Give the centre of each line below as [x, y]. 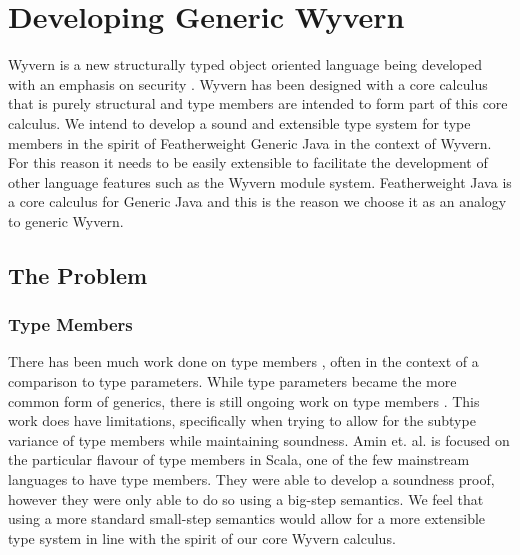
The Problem [78, 274]
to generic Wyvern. [66, 220]
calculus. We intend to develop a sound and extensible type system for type [239, 122]
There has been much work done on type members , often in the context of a [243, 361]
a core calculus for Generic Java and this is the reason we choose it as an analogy [257, 201]
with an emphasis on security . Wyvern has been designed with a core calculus [248, 83]
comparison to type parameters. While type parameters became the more [232, 381]
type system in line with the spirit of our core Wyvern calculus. [202, 537]
